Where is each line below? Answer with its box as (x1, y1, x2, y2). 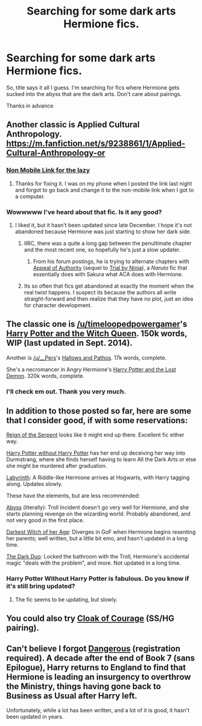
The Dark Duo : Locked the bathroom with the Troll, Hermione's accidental (6, 553, 190, 560)
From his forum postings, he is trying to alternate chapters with (33, 258, 190, 265)
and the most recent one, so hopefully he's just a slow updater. (24, 246, 181, 253)
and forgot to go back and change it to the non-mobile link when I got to (14, 186, 194, 193)
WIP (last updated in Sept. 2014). (6, 338, 133, 348)
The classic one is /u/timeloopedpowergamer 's (6, 319, 188, 329)
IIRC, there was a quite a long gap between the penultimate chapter (24, 239, 192, 247)
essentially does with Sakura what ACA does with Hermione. (33, 270, 183, 277)
